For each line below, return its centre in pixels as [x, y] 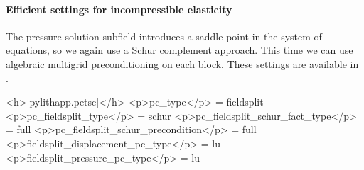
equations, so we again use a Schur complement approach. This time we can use [180, 50]
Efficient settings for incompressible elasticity [119, 9]
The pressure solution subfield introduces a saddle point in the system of [164, 36]
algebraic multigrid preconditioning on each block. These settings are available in [182, 63]
